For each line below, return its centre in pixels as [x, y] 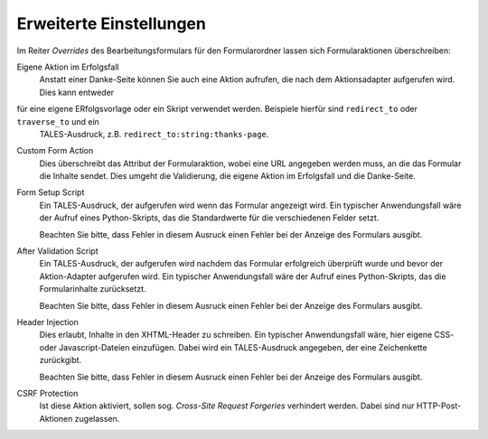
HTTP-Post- [439, 406]
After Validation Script [57, 251]
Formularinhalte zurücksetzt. [93, 289]
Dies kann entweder [77, 92]
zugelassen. [97, 418]
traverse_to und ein [58, 121]
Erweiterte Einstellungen [112, 23]
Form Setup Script [51, 192]
